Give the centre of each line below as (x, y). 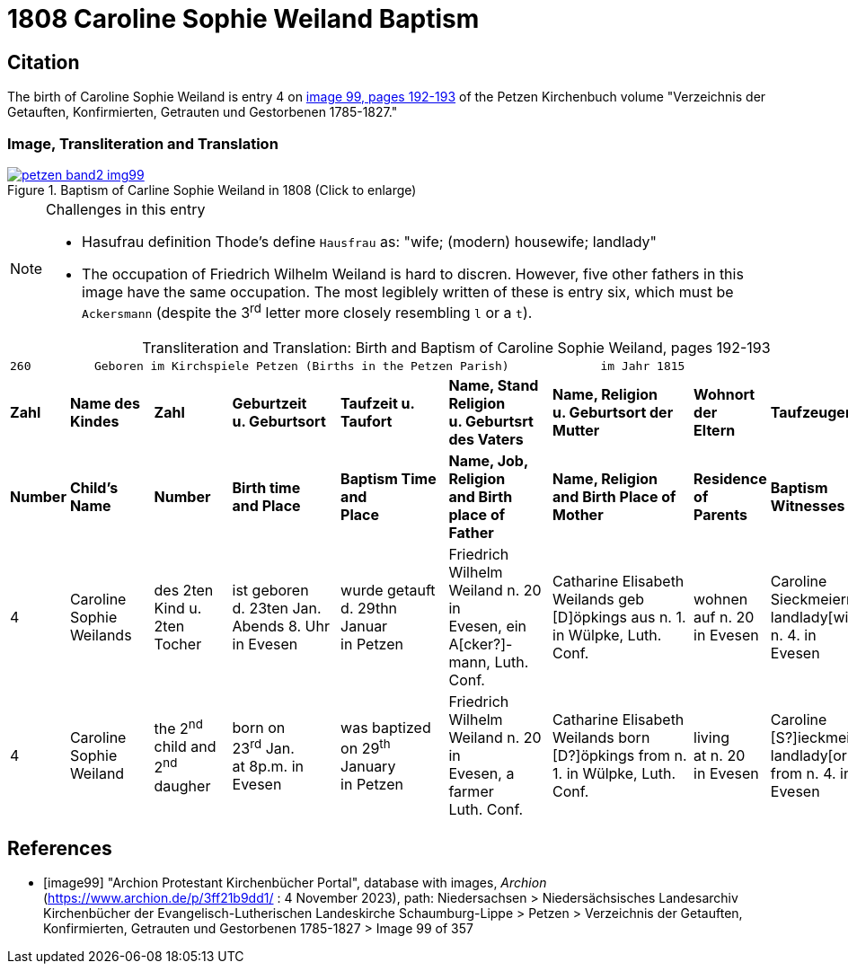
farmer (471, 792)
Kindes (94, 422)
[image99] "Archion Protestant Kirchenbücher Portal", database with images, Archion (295, 883)
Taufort (367, 422)
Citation (44, 62)
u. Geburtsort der (613, 413)
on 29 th (366, 746)
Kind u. (178, 609)
